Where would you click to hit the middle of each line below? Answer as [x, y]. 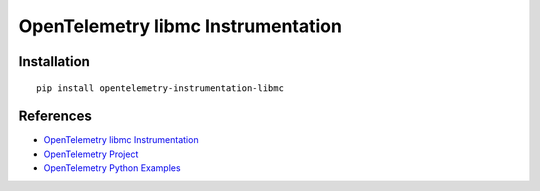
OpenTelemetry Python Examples [112, 168]
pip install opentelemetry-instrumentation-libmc [160, 88]
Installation [54, 61]
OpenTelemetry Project [91, 154]
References [55, 116]
